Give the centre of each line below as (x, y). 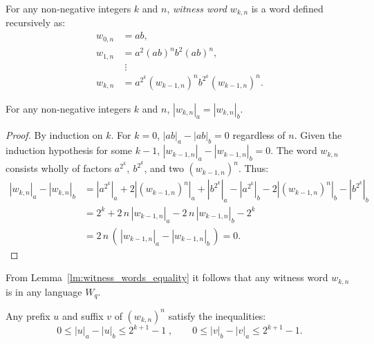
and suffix (83, 315)
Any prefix (28, 315)
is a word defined (287, 8)
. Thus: (253, 168)
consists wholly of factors (59, 168)
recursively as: (36, 22)
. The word (294, 150)
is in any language (44, 291)
